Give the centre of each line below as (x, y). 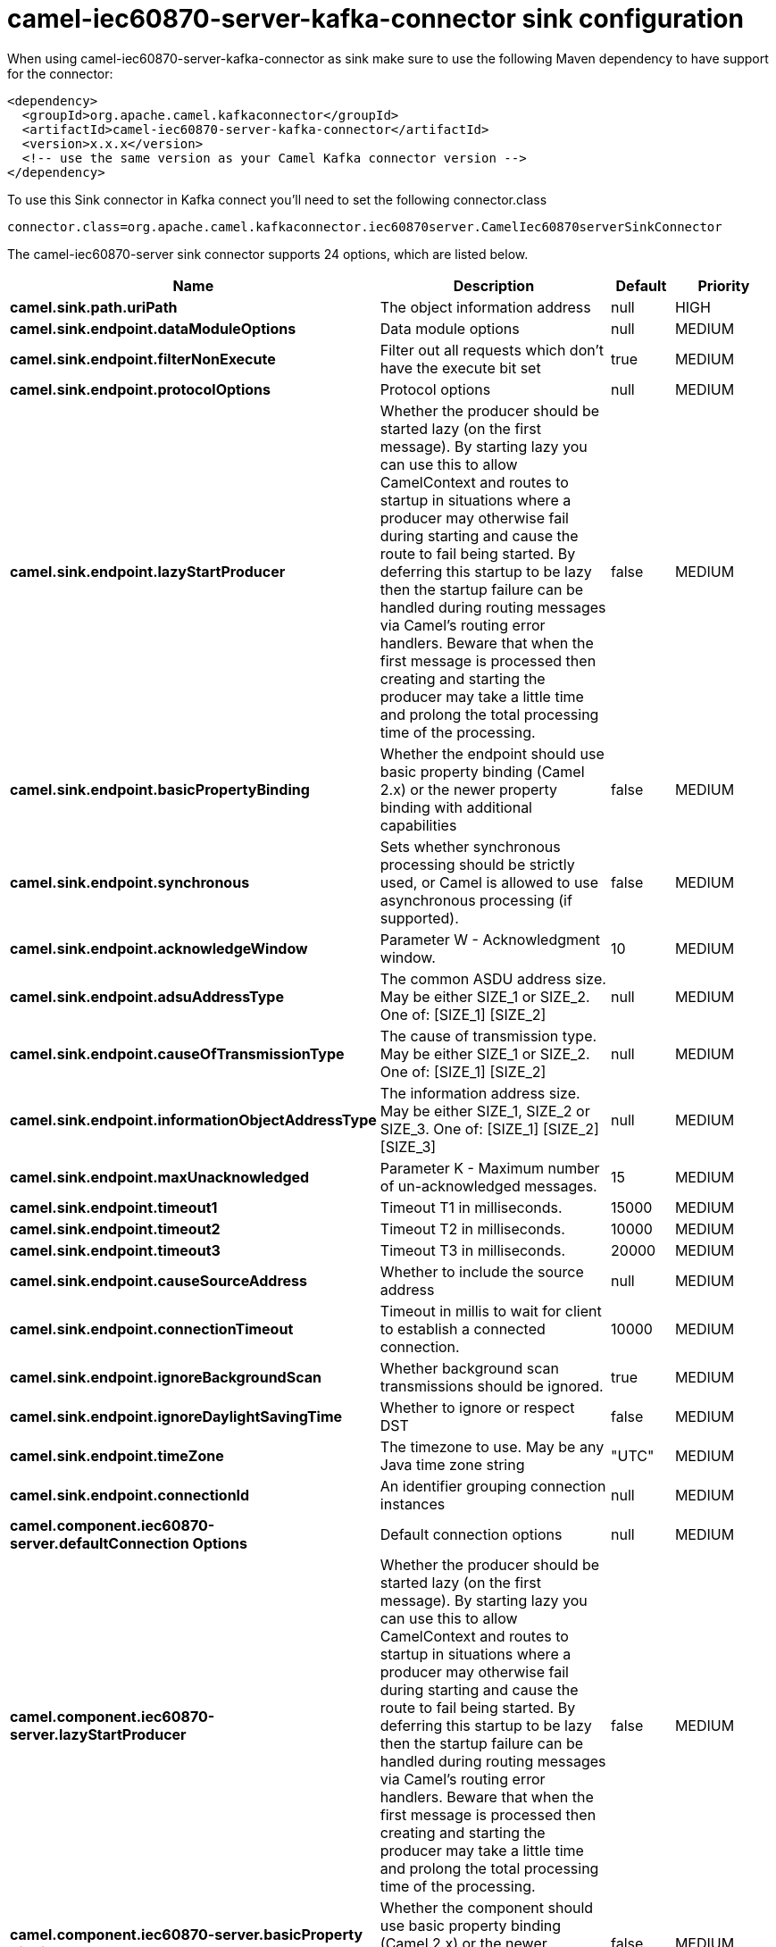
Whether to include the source (482, 1271)
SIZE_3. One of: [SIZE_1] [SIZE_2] (489, 1128)
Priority (724, 285)
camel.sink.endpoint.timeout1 (114, 1207)
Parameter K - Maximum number (490, 1168)
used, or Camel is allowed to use (489, 882)
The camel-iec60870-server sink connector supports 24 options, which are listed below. (268, 254)
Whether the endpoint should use (492, 753)
